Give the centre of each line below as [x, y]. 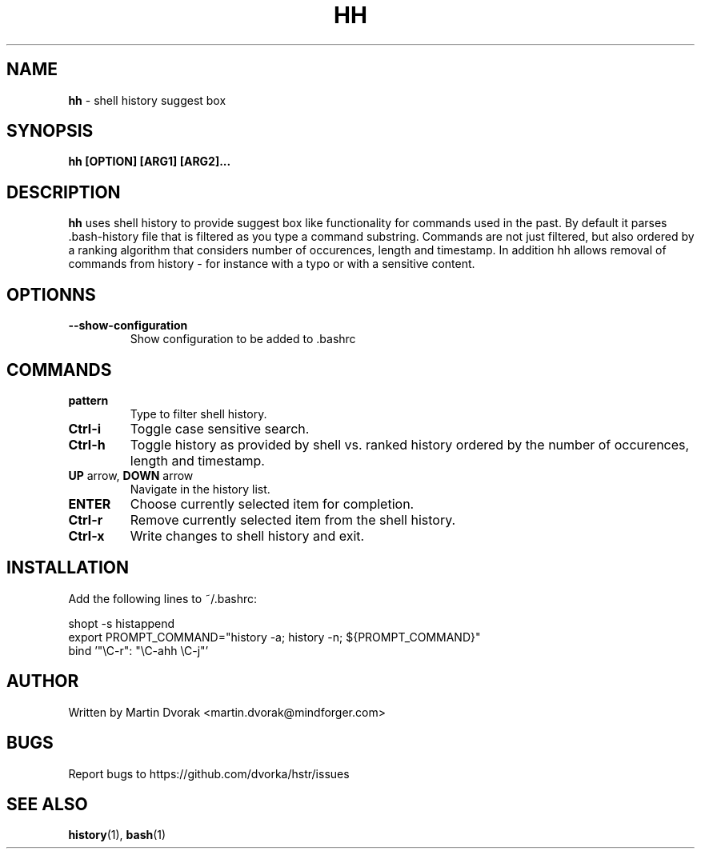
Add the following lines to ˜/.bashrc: [163, 598]
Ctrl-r [86, 519]
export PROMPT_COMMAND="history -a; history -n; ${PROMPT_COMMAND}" [274, 637]
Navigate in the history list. [200, 489]
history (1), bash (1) [117, 835]
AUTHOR [43, 681]
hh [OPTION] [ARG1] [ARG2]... [150, 162]
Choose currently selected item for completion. [272, 503]
